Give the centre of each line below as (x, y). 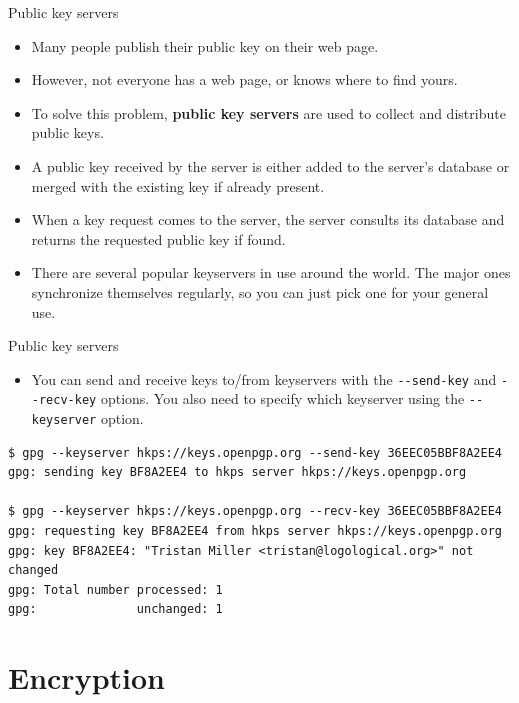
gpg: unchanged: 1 (115, 609)
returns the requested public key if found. (158, 238)
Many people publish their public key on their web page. (205, 45)
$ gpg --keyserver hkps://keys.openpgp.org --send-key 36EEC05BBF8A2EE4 (255, 452)
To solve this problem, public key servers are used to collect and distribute (268, 112)
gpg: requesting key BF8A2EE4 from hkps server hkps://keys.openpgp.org (255, 531)
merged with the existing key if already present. (178, 185)
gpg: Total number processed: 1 (115, 589)
